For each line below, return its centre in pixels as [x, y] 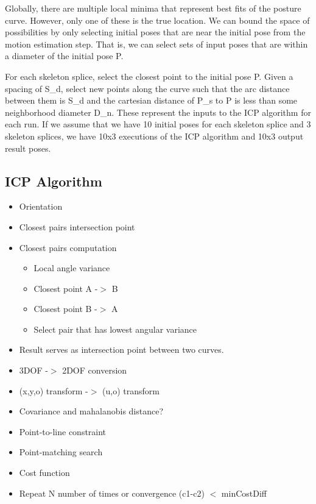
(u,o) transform [131, 390]
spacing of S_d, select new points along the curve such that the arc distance [147, 88]
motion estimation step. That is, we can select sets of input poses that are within [156, 44]
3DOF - [33, 370]
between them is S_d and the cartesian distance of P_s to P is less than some [151, 100]
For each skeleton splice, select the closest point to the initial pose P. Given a [149, 76]
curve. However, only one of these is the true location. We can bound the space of [157, 20]
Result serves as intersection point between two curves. [121, 350]
